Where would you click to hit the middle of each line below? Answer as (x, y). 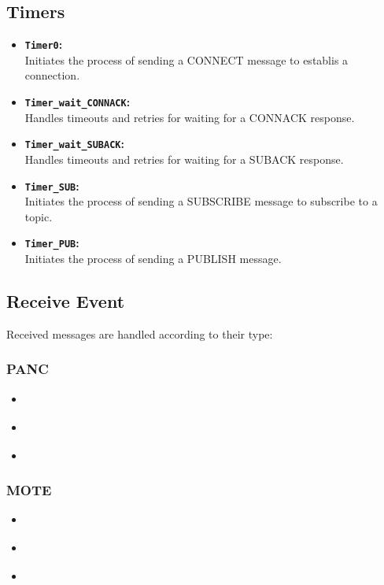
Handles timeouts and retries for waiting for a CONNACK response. (190, 117)
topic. (39, 216)
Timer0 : (44, 44)
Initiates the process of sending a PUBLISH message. (153, 259)
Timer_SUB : (52, 185)
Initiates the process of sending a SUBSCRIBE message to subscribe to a (201, 201)
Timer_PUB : (52, 243)
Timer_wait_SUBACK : (74, 144)
